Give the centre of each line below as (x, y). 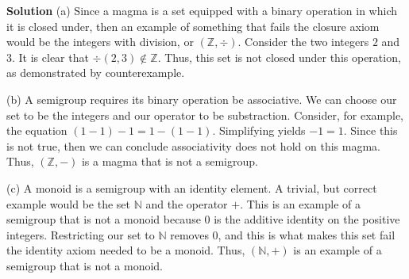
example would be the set (69, 203)
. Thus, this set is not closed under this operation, (279, 57)
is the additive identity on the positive (307, 219)
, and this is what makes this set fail (307, 234)
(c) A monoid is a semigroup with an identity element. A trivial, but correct (192, 187)
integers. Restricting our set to (81, 234)
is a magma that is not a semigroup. (170, 161)
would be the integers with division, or (100, 42)
